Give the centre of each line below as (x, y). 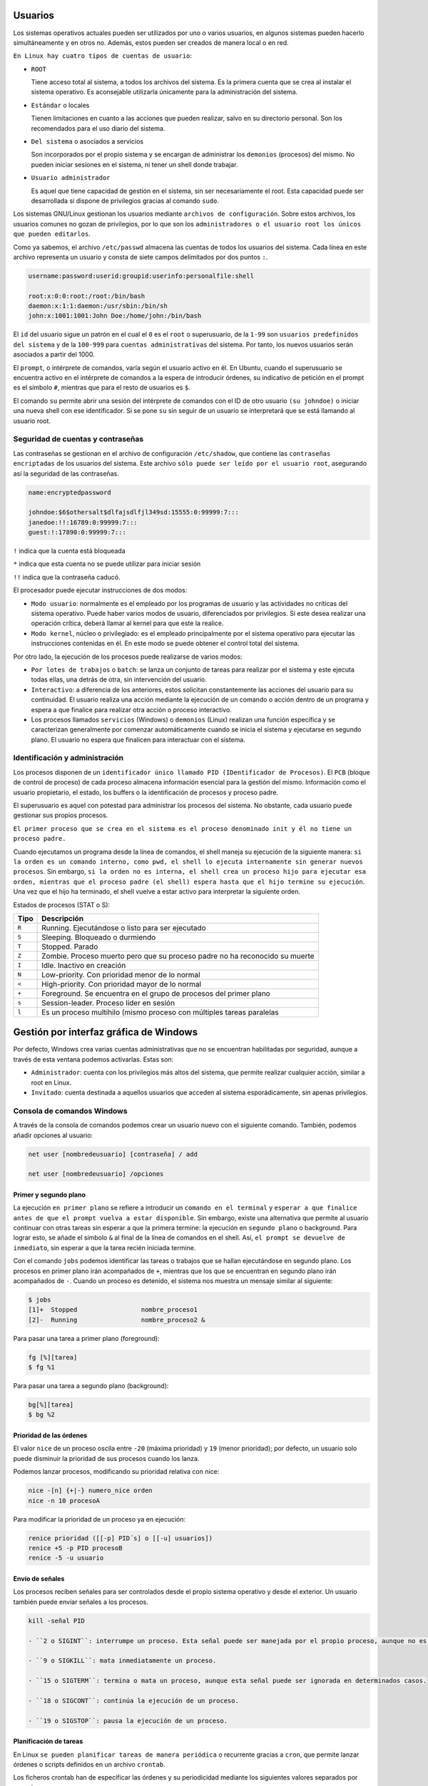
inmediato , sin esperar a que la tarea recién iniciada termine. (105, 1247)
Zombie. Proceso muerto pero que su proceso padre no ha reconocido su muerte (178, 956)
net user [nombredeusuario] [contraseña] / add (113, 1154)
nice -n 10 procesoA (64, 1501)
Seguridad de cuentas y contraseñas (78, 439)
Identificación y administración (68, 758)
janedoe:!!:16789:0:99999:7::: (83, 522)
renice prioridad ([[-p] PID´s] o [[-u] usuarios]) (121, 1538)
